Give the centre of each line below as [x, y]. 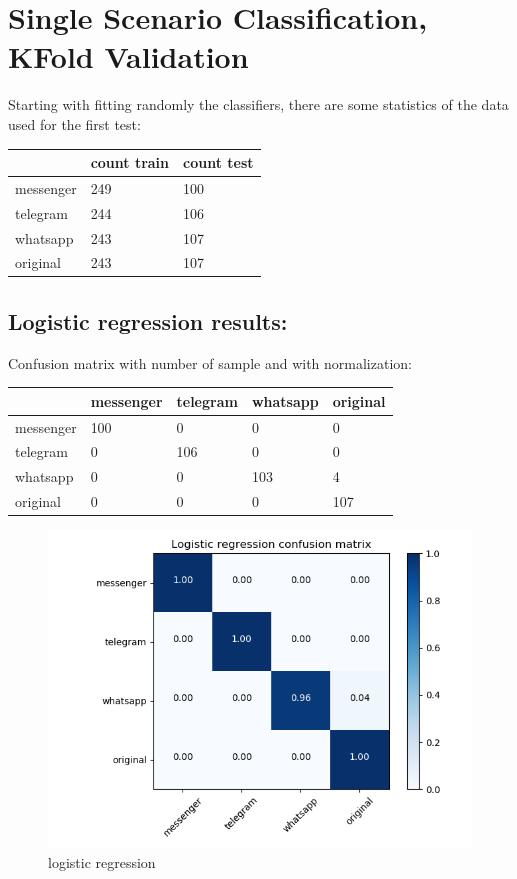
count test [218, 162]
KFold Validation [128, 56]
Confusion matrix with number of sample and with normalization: [210, 362]
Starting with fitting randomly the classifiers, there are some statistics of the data [258, 104]
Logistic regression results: [148, 320]
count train [130, 162]
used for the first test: [74, 123]
